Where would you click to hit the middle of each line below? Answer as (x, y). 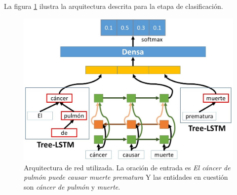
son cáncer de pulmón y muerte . (72, 186)
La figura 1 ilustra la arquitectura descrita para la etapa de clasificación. (114, 6)
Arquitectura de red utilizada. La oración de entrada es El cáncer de (127, 167)
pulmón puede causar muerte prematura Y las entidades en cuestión (126, 177)
